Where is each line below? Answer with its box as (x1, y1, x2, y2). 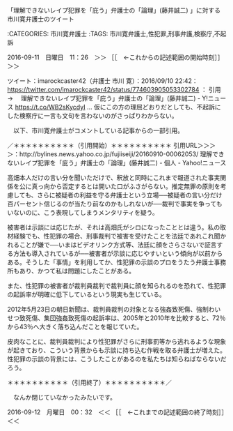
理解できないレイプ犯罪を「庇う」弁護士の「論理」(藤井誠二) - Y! (20, 94, 209, 103)
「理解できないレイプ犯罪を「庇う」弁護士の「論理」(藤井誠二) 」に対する (7, 6, 221, 14)
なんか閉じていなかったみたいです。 (13, 393, 117, 401)
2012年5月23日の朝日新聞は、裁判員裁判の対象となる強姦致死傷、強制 (7, 305, 209, 313)
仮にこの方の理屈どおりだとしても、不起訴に (93, 103, 221, 111)
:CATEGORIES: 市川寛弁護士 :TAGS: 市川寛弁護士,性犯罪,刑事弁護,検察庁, (7, 30, 214, 38)
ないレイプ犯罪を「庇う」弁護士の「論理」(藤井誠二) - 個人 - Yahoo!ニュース (7, 159, 227, 167)
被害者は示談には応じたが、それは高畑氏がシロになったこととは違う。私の (7, 223, 220, 232)
